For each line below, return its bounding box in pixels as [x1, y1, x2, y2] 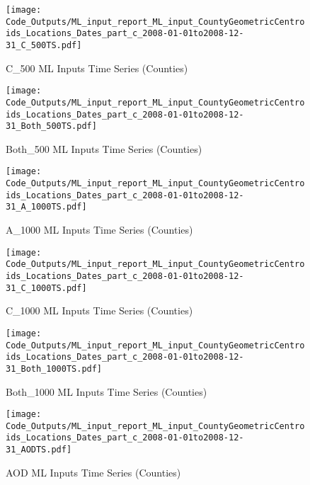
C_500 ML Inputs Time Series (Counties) [6, 60, 188, 75]
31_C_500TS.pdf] [6, 40, 82, 50]
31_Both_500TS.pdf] [6, 121, 97, 132]
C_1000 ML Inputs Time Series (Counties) [6, 303, 193, 318]
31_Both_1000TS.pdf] [6, 363, 103, 374]
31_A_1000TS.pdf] [6, 202, 87, 212]
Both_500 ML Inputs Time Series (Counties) [6, 141, 202, 156]
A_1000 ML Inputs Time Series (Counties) [6, 222, 193, 237]
